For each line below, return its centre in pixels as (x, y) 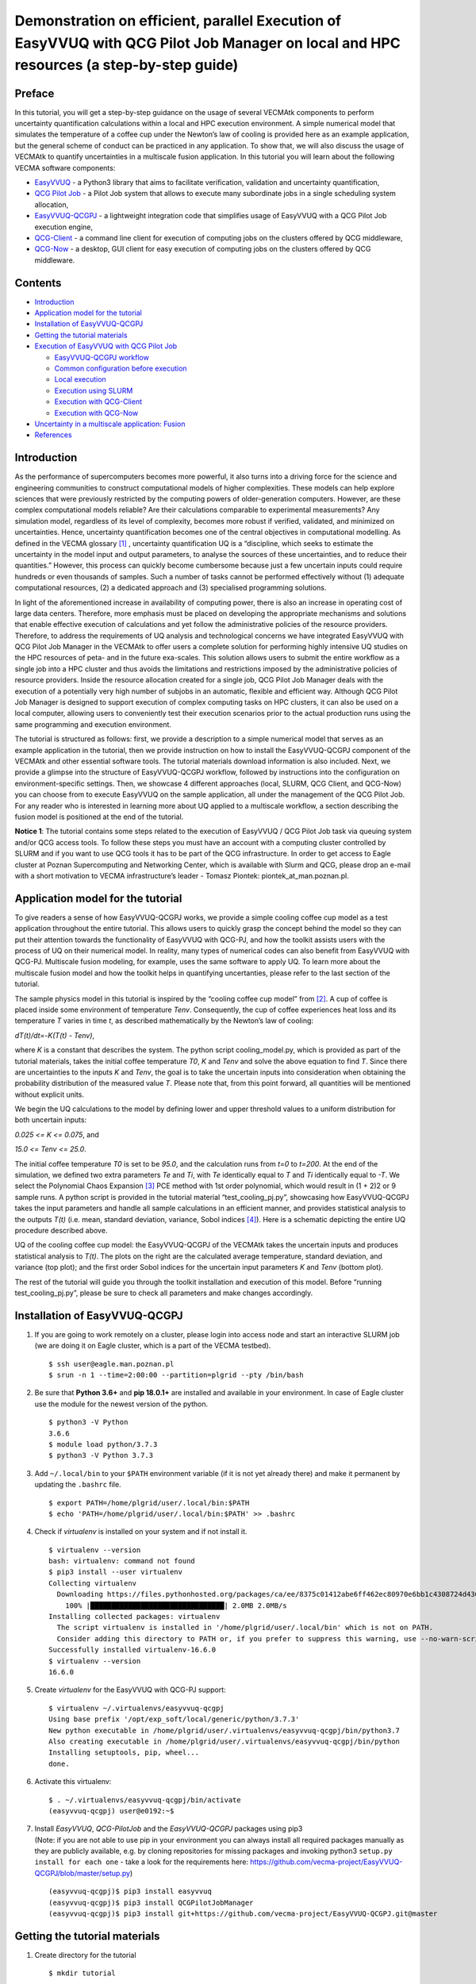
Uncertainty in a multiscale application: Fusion (110, 424)
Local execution (80, 379)
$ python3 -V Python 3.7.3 (101, 1455)
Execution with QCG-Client (98, 402)
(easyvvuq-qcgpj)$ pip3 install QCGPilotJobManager (151, 1902)
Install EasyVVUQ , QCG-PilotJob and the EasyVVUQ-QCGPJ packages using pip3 (169, 1828)
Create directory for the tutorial (85, 1955)
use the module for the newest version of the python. (121, 1404)
